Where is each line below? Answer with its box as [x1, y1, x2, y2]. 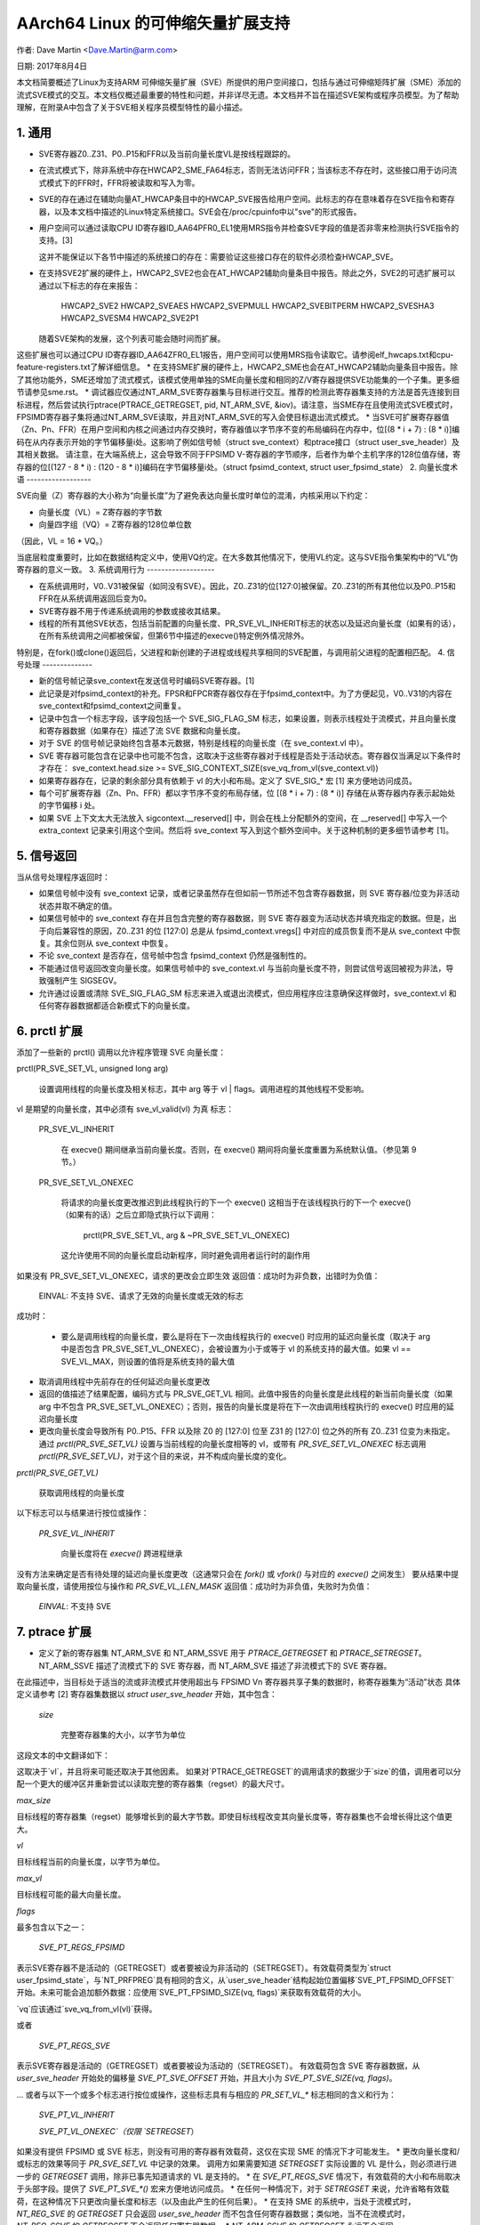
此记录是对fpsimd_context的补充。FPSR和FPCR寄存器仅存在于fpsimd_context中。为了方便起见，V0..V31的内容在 [38, 688, 453, 699]
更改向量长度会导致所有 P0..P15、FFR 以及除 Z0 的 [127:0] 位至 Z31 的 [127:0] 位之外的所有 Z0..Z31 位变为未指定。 [38, 1426, 455, 1436]
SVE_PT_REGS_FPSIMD [38, 1942, 125, 1953]
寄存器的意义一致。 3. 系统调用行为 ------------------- [16, 564, 215, 575]
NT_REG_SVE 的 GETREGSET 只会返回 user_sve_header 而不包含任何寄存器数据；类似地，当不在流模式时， [16, 2208, 411, 2219]
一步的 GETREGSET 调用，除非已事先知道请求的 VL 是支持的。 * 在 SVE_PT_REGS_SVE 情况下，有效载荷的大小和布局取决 [16, 2171, 461, 2181]
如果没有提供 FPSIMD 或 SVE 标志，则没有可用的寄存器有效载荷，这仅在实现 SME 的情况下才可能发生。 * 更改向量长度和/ [16, 2146, 460, 2156]
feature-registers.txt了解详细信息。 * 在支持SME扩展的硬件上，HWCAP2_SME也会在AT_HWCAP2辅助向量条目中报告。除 [16, 361, 458, 373]
